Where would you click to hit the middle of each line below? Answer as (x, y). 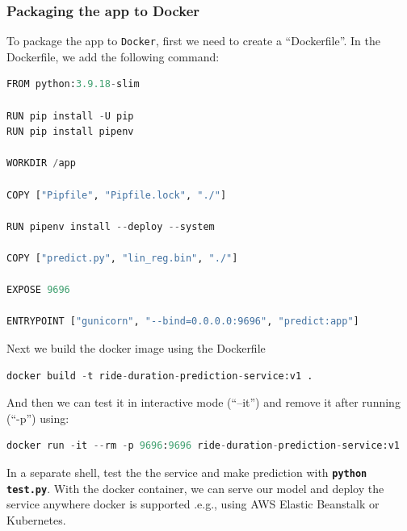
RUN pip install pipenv (70, 132)
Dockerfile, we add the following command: (113, 56)
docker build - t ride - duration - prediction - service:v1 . (160, 376)
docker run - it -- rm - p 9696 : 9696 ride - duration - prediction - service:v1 (203, 446)
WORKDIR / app (41, 163)
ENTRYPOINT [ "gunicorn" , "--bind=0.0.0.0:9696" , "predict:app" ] (183, 322)
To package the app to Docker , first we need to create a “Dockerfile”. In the (193, 41)
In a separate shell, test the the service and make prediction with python (187, 472)
